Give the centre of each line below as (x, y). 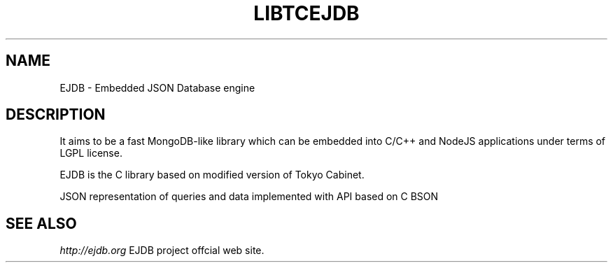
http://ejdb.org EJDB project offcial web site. (162, 251)
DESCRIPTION (56, 115)
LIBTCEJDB (306, 13)
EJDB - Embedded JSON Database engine (157, 87)
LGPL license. (91, 153)
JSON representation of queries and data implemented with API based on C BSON (249, 197)
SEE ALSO (41, 223)
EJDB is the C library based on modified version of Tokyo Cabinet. (212, 175)
